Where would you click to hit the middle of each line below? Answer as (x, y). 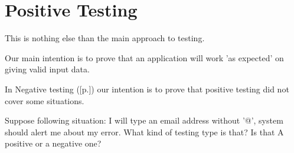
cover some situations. (45, 100)
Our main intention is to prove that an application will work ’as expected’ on (144, 57)
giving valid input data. (47, 69)
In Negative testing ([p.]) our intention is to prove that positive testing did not (147, 89)
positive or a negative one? (53, 143)
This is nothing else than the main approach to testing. (105, 38)
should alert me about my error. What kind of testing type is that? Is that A (144, 132)
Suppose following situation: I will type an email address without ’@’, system (144, 120)
